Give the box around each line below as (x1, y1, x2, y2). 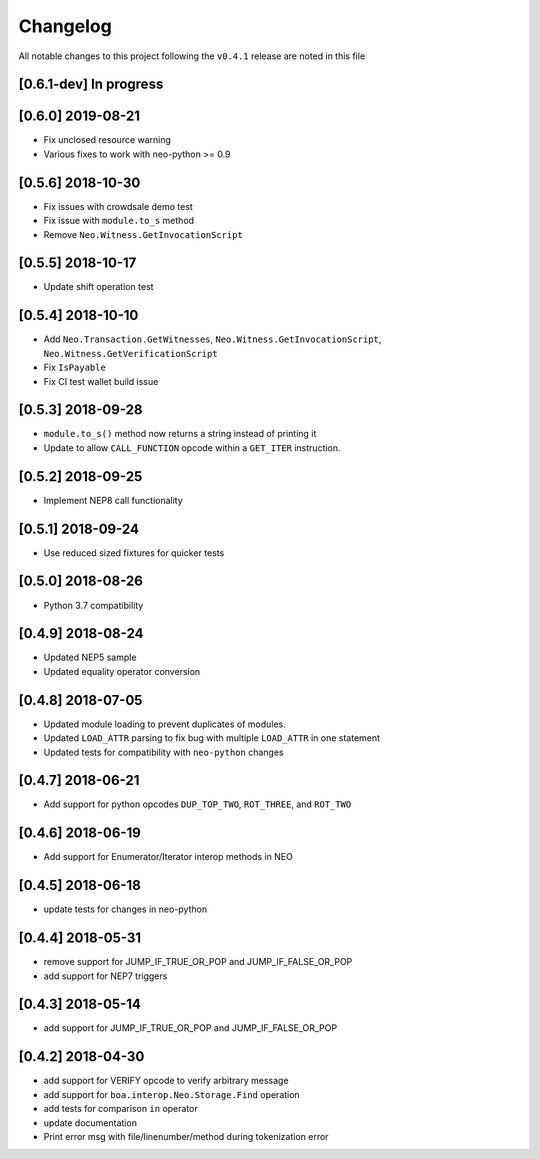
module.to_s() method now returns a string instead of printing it (43, 428, 317, 440)
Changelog (18, 15, 112, 37)
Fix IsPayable (43, 361, 107, 374)
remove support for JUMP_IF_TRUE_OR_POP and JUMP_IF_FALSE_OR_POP (43, 956, 353, 968)
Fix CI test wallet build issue (43, 375, 159, 387)
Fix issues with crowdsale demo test (43, 200, 194, 212)
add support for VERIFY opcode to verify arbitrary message (43, 1075, 289, 1087)
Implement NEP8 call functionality (43, 494, 184, 506)
